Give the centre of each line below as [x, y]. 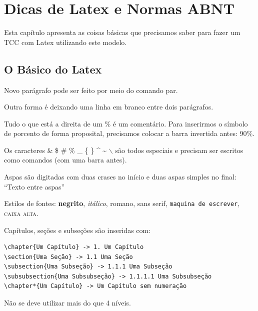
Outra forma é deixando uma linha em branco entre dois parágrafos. [109, 107]
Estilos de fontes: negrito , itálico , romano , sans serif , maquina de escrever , [122, 203]
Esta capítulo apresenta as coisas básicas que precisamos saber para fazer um [122, 32]
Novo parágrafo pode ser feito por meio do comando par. [91, 90]
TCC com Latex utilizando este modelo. [65, 42]
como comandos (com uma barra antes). [65, 160]
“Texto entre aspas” [34, 186]
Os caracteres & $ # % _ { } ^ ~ [55, 150]
